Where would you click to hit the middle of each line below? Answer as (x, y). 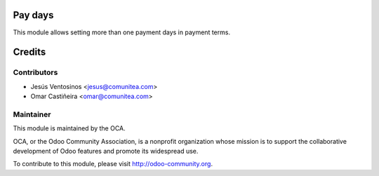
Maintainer (32, 114)
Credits (29, 52)
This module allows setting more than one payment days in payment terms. (122, 32)
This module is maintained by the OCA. (69, 128)
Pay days (33, 15)
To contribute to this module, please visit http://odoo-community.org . (113, 164)
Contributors (35, 72)
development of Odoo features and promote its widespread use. (106, 151)
